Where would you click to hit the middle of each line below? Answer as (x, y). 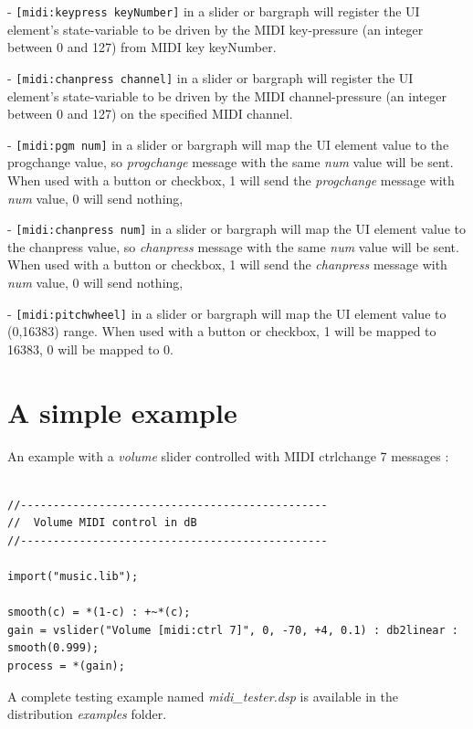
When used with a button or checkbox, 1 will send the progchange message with (231, 180)
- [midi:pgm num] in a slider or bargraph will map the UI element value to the (228, 144)
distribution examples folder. (87, 714)
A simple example (122, 412)
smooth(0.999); (53, 648)
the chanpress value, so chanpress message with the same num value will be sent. (233, 246)
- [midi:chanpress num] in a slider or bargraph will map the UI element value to (236, 229)
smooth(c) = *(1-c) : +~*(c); (99, 613)
